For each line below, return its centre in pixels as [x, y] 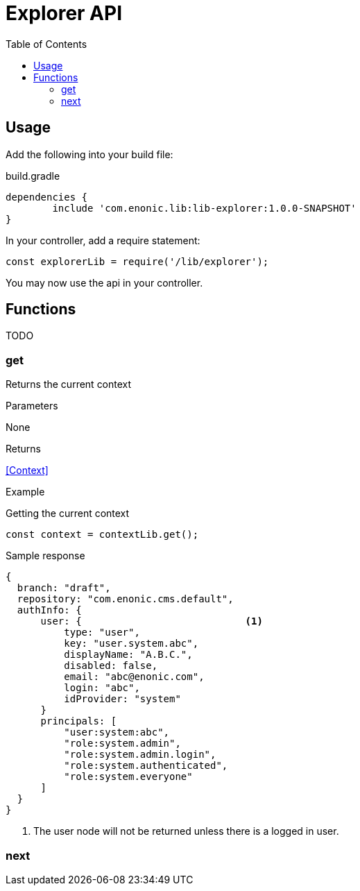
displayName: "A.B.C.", [128, 655]
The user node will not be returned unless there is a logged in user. [186, 831]
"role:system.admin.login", [140, 755]
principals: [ [79, 721]
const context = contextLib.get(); [102, 535]
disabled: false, [111, 666]
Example [25, 492]
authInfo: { [49, 610]
